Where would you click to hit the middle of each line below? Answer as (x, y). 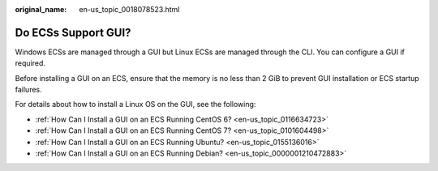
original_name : (41, 9)
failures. (28, 90)
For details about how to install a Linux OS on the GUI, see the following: (135, 105)
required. (30, 63)
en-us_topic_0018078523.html (129, 9)
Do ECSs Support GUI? (73, 32)
